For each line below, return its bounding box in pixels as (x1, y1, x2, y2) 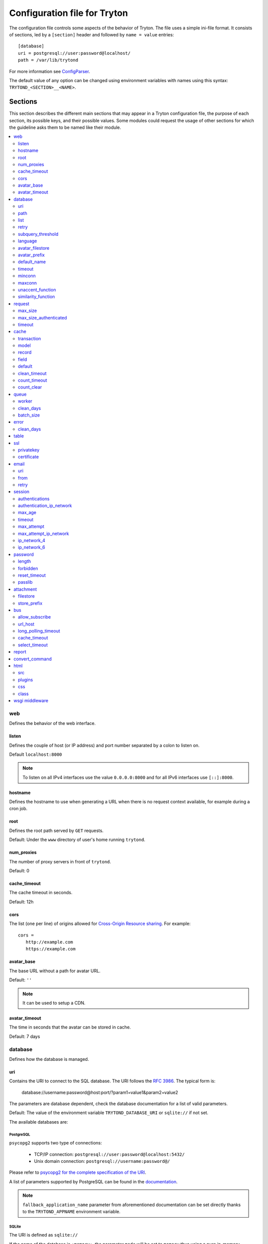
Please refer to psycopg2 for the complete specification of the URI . (9, 1169, 146, 1175)
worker (18, 398, 32, 404)
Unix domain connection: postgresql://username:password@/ (34, 1158, 170, 1164)
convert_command (13, 656, 52, 662)
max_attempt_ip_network (18, 530, 69, 536)
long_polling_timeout (18, 628, 61, 634)
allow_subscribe (18, 614, 51, 620)
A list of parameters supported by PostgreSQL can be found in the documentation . (9, 1178, 178, 1184)
